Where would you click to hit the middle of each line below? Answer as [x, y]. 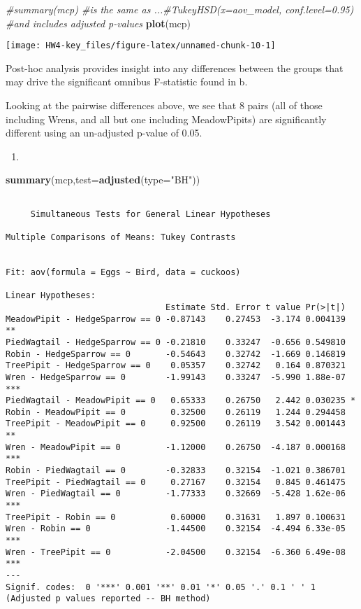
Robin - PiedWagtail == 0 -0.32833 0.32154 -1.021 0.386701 [176, 471]
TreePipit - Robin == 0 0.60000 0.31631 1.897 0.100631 [176, 517]
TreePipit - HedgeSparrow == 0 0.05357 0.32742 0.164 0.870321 [176, 366]
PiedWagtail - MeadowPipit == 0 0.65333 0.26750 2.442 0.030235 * [181, 401]
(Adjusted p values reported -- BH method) [108, 599]
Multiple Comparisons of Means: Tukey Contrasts [121, 237]
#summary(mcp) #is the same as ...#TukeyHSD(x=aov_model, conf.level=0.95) [180, 9]
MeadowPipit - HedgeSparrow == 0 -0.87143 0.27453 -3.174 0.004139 [176, 319]
